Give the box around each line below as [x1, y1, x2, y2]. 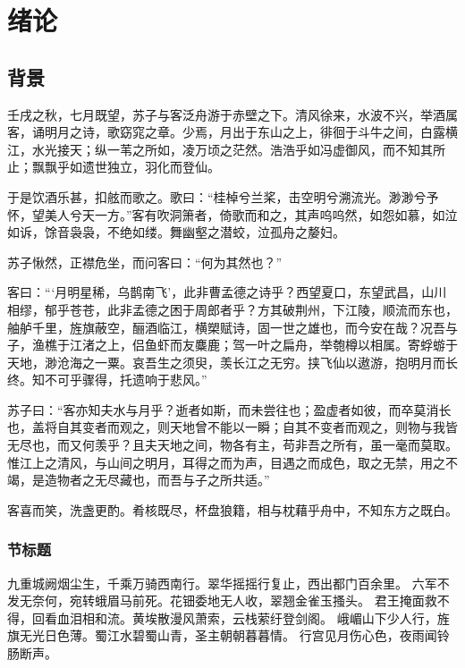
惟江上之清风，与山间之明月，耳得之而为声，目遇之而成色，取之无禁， [7, 452, 420, 471]
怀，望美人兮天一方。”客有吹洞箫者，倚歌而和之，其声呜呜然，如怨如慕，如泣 [7, 205, 458, 224]
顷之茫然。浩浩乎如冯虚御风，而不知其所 [207, 140, 445, 158]
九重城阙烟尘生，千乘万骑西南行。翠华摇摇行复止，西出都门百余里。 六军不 [7, 573, 450, 592]
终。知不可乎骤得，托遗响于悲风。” [7, 370, 207, 389]
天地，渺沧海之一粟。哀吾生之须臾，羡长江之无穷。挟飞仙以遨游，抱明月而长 [7, 352, 458, 371]
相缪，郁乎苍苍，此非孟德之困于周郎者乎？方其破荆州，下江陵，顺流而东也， [7, 300, 458, 318]
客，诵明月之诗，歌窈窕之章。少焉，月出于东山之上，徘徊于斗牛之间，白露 [7, 123, 445, 141]
